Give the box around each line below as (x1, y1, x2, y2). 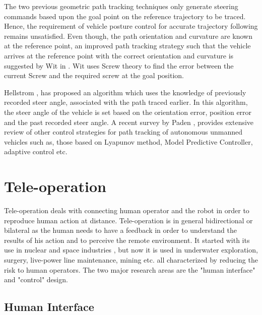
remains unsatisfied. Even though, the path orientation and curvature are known (4, 30, 253, 41)
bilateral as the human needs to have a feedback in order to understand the (4, 225, 237, 235)
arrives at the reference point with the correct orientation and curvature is (4, 50, 234, 60)
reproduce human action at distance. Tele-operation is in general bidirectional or (4, 215, 253, 225)
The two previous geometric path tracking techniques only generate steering (4, 1, 238, 11)
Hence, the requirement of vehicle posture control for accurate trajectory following (4, 21, 258, 31)
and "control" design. (4, 274, 68, 285)
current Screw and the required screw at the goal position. (4, 70, 184, 81)
